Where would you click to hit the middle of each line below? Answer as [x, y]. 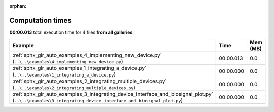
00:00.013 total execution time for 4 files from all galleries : [72, 32]
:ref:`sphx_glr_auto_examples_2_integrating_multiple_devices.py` [90, 81]
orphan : [18, 6]
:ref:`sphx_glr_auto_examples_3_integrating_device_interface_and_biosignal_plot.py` [113, 94]
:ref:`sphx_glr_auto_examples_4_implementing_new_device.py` [87, 55]
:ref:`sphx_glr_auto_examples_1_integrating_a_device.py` [79, 68]
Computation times [40, 20]
